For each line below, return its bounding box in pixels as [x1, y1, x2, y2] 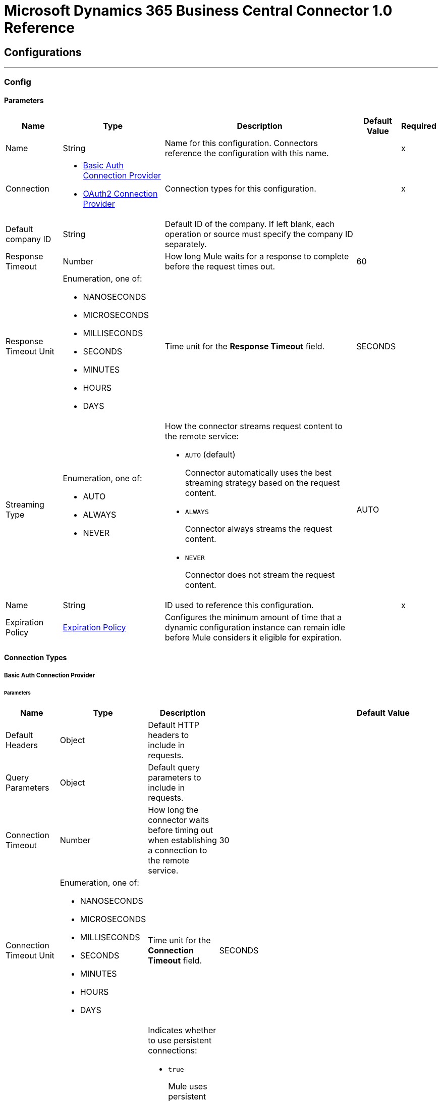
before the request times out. [164, 261, 275, 271]
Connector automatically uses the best [185, 467, 332, 478]
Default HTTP [148, 720, 199, 730]
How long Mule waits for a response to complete [164, 251, 349, 261]
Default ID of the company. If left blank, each [164, 218, 335, 229]
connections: [148, 1045, 197, 1056]
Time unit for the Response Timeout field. [164, 341, 325, 351]
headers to [148, 730, 189, 741]
